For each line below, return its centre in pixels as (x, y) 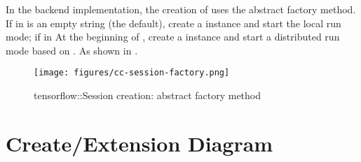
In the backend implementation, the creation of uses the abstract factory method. (181, 9)
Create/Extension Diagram (139, 143)
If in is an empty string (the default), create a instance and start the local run (173, 23)
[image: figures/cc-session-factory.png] (132, 73)
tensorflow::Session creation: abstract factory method (148, 95)
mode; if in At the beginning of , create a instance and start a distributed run (173, 37)
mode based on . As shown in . (72, 50)
